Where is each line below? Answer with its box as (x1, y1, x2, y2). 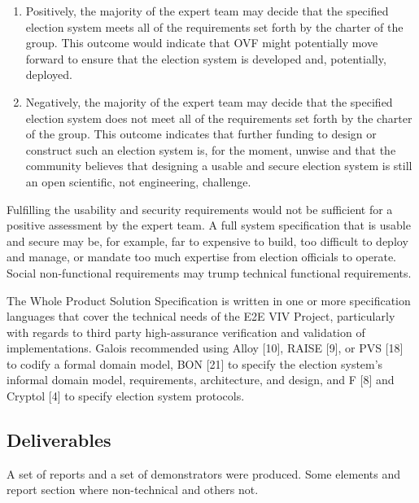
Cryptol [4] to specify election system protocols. (7, 387, 245, 405)
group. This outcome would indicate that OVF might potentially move (25, 34, 378, 51)
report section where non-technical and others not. (7, 481, 259, 498)
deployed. (25, 66, 72, 83)
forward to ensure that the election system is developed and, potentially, (25, 50, 386, 67)
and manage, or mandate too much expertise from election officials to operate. (7, 248, 396, 265)
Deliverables (7, 427, 111, 453)
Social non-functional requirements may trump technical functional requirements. (7, 264, 412, 281)
